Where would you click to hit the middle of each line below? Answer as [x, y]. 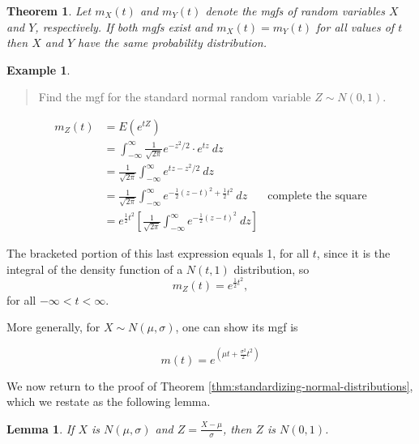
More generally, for [53, 327]
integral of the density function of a [95, 269]
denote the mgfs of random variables [295, 11]
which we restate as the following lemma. [109, 401]
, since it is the [353, 253]
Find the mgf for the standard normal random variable [175, 97]
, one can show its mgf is [237, 327]
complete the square [317, 196]
